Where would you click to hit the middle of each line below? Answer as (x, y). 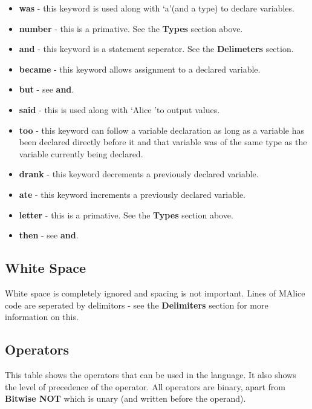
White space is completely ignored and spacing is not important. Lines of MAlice (155, 293)
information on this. (42, 317)
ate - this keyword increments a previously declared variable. (132, 194)
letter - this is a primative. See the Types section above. (126, 214)
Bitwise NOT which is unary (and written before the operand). (125, 398)
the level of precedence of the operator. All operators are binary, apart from (145, 386)
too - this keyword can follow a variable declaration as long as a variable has (162, 130)
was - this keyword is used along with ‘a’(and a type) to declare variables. (157, 8)
